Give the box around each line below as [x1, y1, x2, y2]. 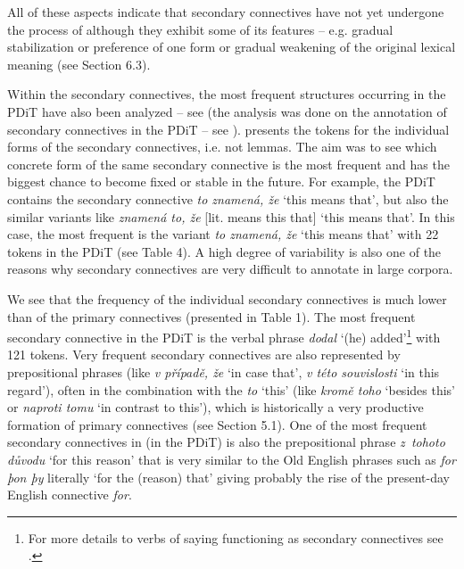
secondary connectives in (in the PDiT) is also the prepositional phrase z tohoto [7, 433, 445, 451]
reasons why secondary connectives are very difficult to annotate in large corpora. [7, 260, 453, 278]
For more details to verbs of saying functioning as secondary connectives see [28, 528, 443, 547]
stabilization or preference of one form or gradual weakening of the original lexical [7, 37, 456, 56]
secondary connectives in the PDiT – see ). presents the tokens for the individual [7, 120, 450, 138]
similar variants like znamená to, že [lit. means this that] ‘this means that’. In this [7, 207, 455, 226]
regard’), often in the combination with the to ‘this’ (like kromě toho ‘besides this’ [7, 380, 455, 399]
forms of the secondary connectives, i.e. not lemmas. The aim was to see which [7, 137, 437, 156]
